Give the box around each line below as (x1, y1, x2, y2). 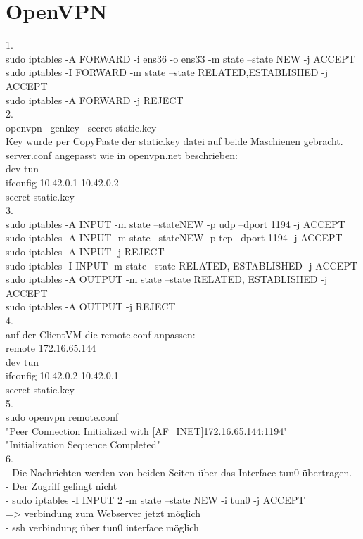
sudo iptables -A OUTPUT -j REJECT (6, 299, 176, 314)
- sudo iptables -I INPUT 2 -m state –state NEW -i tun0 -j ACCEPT (6, 492, 305, 507)
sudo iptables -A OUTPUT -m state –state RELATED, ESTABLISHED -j (6, 272, 328, 286)
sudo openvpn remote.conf (6, 410, 119, 424)
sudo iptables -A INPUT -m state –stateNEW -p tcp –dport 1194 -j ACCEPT (6, 230, 343, 245)
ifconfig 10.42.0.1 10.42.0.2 (6, 175, 119, 190)
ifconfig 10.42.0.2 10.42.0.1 (6, 368, 119, 383)
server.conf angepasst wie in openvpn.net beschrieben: (6, 147, 238, 162)
